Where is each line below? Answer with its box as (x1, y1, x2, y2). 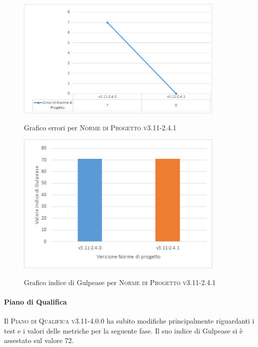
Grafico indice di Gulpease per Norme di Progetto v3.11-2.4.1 (24, 277, 216, 287)
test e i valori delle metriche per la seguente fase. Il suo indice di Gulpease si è (4, 325, 243, 336)
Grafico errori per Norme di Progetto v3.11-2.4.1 (24, 122, 176, 132)
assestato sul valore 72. (4, 335, 74, 346)
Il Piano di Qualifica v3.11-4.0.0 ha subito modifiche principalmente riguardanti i (4, 316, 255, 326)
